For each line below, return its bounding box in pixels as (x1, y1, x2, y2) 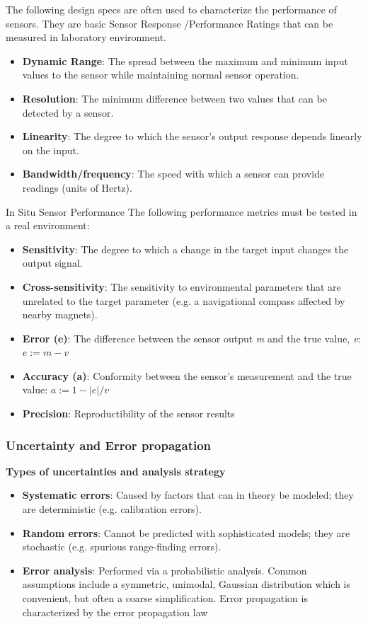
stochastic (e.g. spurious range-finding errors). (22, 539, 222, 554)
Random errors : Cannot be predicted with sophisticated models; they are (22, 525, 350, 540)
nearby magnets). (22, 307, 98, 322)
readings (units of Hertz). (22, 180, 132, 195)
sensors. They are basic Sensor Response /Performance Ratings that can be (6, 16, 333, 30)
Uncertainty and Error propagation (6, 436, 212, 453)
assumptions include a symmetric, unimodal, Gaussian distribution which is (22, 577, 351, 591)
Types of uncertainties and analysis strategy (6, 463, 226, 478)
